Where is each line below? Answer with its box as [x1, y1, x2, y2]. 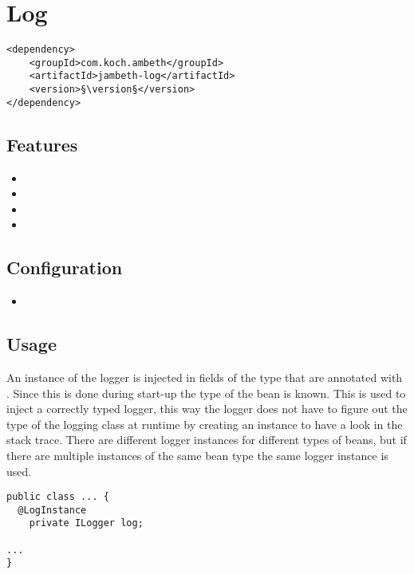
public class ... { [6, 491, 109, 503]
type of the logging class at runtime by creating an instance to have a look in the [6, 415, 403, 432]
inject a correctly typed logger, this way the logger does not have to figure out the [6, 400, 408, 417]
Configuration [6, 255, 123, 280]
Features [6, 132, 78, 156]
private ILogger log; [29, 517, 144, 529]
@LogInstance [18, 504, 87, 516]
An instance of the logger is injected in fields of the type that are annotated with [6, 368, 403, 385]
